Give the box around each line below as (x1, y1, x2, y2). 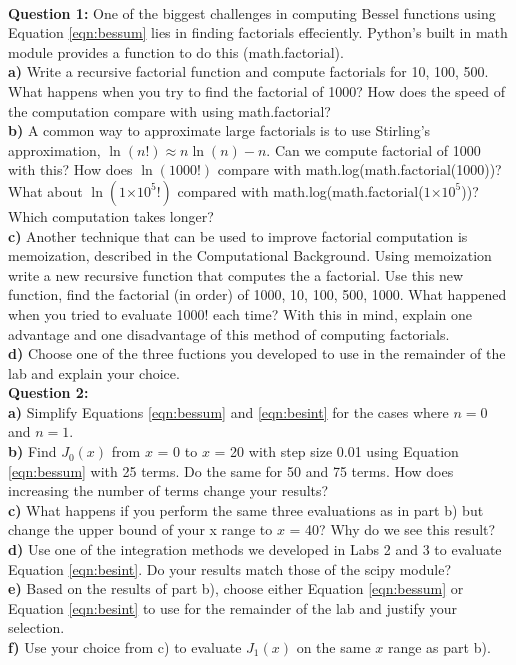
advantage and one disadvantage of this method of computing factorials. (8, 323, 450, 344)
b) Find (8, 441, 57, 462)
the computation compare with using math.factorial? (8, 100, 331, 121)
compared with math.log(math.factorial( (177, 180, 424, 201)
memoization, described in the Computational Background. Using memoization (8, 245, 492, 266)
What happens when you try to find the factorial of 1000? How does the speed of (8, 80, 505, 101)
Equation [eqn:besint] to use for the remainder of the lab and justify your (8, 597, 458, 618)
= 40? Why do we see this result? (289, 519, 496, 540)
